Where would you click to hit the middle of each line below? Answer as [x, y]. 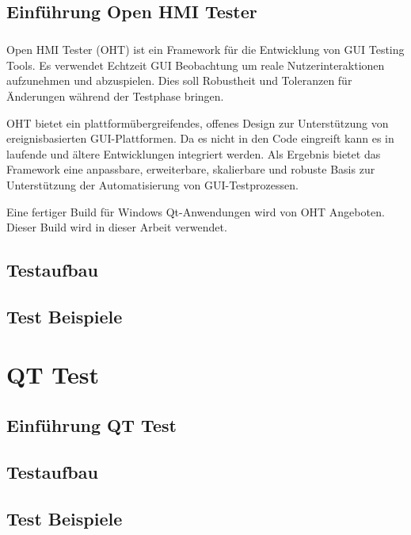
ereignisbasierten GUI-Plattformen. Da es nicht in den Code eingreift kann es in [200, 138]
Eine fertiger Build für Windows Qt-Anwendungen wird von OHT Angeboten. [196, 211]
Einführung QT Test [91, 425]
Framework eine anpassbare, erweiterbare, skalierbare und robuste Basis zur [191, 169]
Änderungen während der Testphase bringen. [115, 96]
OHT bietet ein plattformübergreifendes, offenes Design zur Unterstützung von [198, 122]
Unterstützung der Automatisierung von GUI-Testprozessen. [152, 184]
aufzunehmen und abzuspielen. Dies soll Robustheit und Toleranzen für [179, 80]
